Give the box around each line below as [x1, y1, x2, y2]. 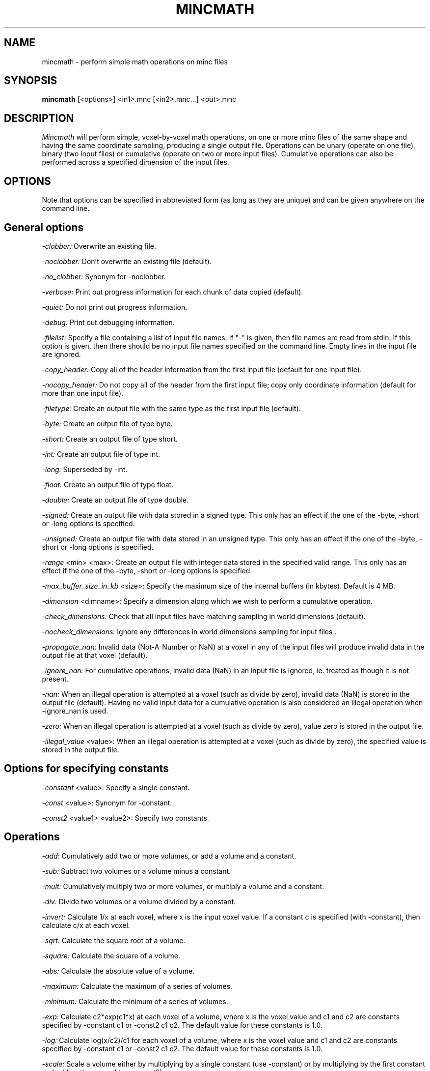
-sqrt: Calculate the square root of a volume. [42, 936, 186, 945]
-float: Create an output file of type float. [42, 480, 174, 489]
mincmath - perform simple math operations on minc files [42, 57, 228, 66]
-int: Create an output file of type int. [42, 449, 160, 458]
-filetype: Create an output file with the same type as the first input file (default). [42, 404, 301, 413]
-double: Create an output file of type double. [42, 495, 189, 504]
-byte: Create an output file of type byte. [42, 419, 173, 428]
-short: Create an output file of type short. [42, 434, 178, 443]
